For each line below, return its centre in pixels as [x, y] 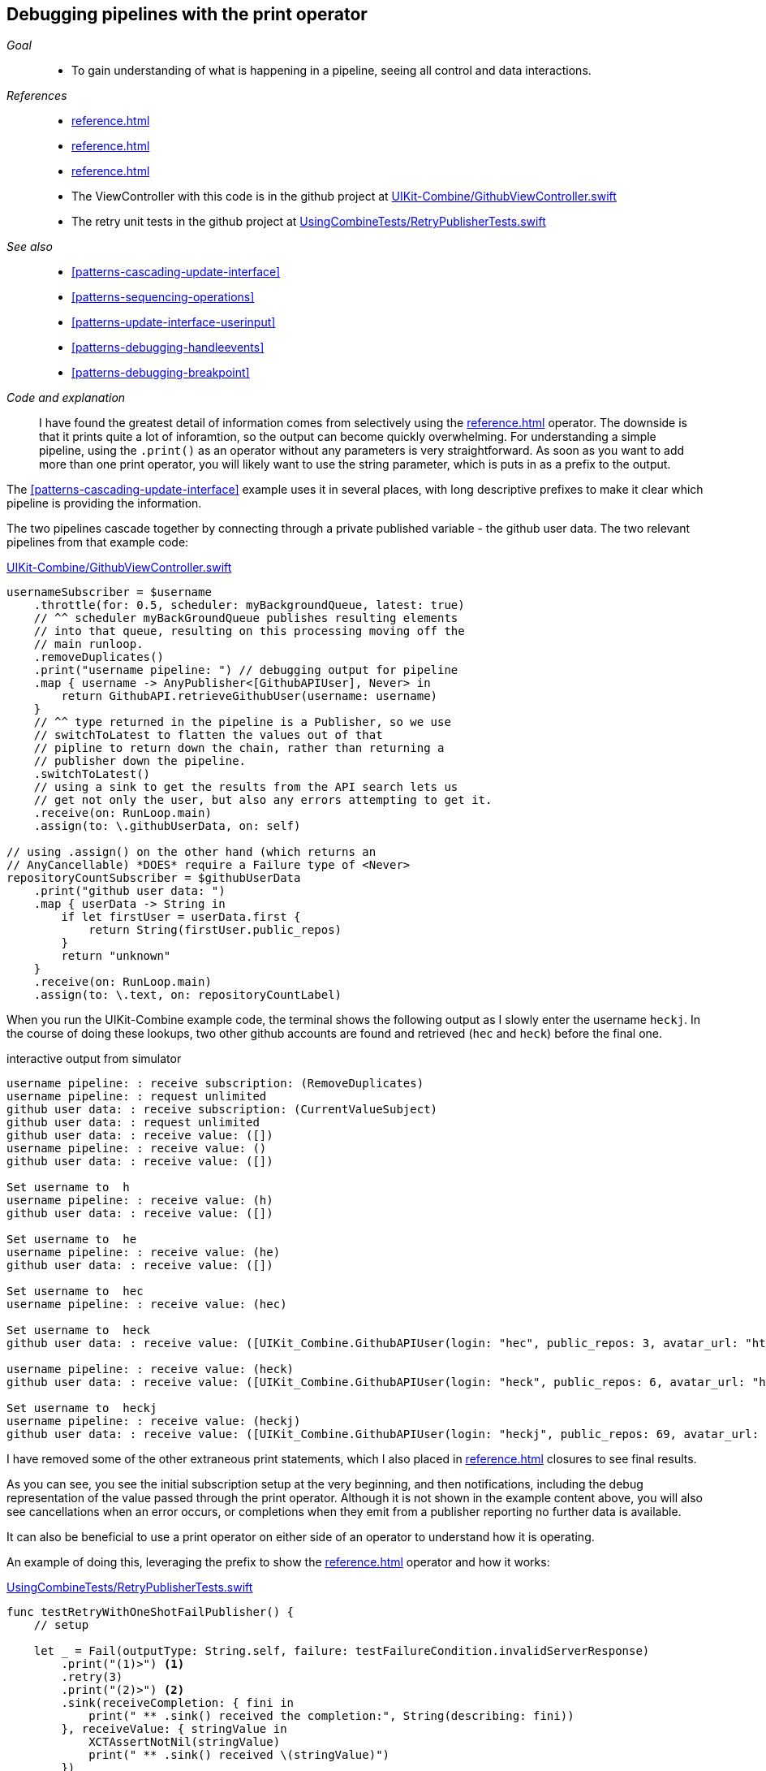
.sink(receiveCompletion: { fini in [178, 1703]
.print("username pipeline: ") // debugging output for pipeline [246, 670]
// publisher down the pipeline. [140, 761]
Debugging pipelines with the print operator [187, 14]
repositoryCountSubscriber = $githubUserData [154, 878]
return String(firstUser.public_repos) [215, 930]
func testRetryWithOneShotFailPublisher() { [151, 1612]
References [37, 96]
